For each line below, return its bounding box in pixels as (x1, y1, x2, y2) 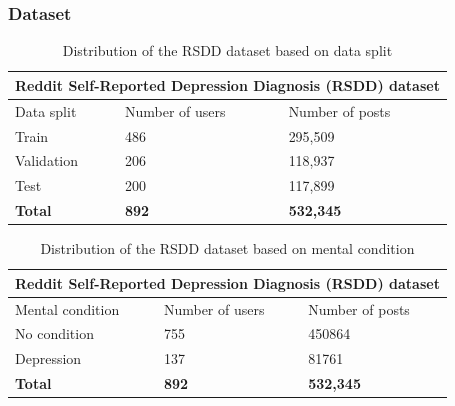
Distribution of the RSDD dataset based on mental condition (40, 238, 415, 259)
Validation (15, 150, 79, 171)
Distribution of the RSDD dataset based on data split (62, 40, 393, 61)
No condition (15, 323, 94, 344)
